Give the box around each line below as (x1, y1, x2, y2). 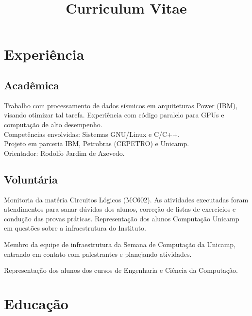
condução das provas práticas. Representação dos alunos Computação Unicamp (4, 213, 239, 223)
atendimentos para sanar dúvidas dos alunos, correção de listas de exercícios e (4, 204, 236, 214)
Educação (4, 293, 68, 313)
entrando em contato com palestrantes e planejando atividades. (4, 249, 192, 259)
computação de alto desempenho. (4, 119, 102, 129)
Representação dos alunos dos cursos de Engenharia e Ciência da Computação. (4, 265, 238, 275)
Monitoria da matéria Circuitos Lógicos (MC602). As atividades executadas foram (4, 194, 249, 204)
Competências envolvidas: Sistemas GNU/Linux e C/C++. (4, 129, 180, 139)
